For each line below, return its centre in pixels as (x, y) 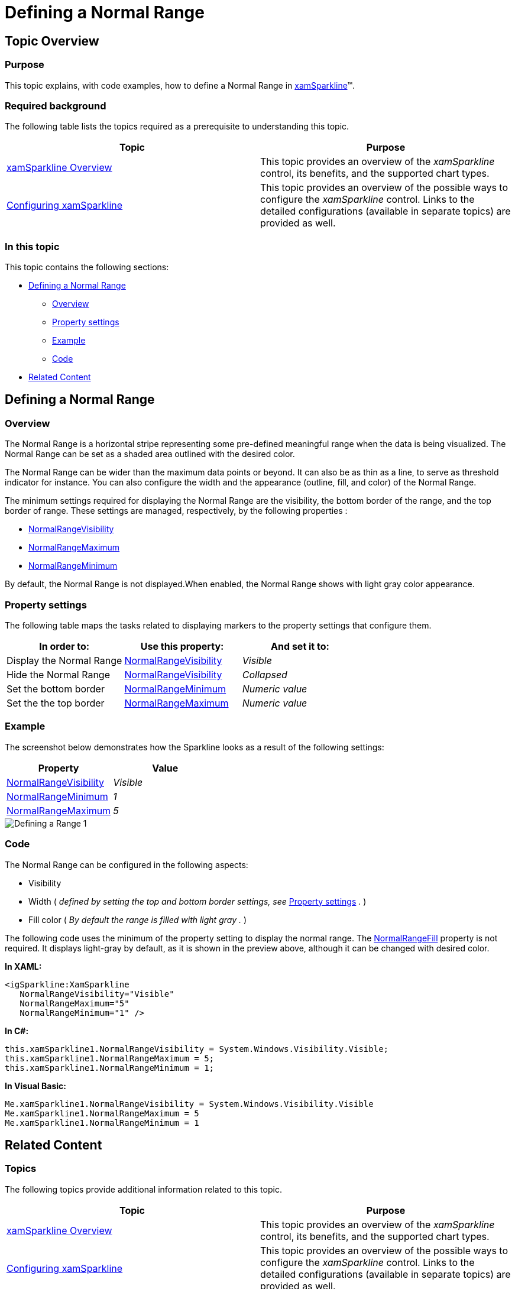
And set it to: (300, 647)
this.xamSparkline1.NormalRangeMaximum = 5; (110, 1058)
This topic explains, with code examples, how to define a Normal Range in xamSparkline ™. (180, 85)
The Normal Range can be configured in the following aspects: (127, 864)
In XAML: (23, 966)
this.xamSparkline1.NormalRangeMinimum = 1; (110, 1068)
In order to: (64, 647)
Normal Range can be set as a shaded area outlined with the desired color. (150, 454)
